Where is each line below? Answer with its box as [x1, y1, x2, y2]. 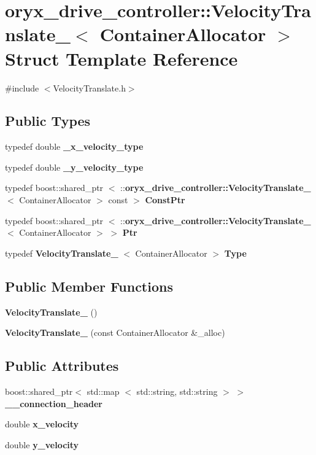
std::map [87, 385, 120, 398]
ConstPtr [145, 193, 185, 206]
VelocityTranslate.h [53, 81, 126, 94]
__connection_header [5, 397, 102, 410]
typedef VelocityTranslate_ [5, 246, 118, 259]
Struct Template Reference [5, 45, 238, 71]
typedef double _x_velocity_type [5, 140, 144, 153]
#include [5, 81, 39, 94]
